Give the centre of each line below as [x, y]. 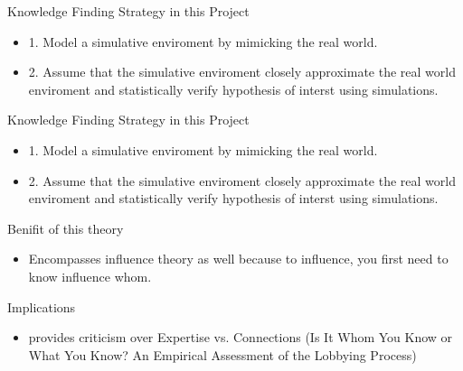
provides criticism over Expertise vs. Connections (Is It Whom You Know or [241, 337]
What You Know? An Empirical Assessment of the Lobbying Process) [222, 354]
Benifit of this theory [66, 228]
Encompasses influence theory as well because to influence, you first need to [238, 259]
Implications [42, 306]
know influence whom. [90, 276]
